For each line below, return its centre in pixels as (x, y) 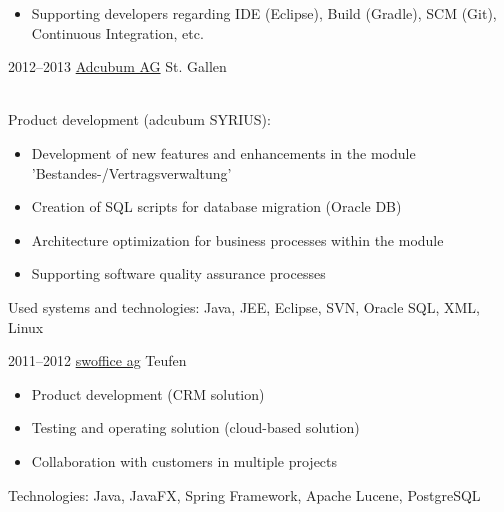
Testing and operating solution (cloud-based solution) (195, 427)
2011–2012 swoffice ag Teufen (97, 360)
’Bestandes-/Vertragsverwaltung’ (131, 172)
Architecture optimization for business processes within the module (237, 239)
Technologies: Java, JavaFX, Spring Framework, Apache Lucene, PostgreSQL (244, 494)
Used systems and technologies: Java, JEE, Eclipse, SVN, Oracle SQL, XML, (244, 306)
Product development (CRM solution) (148, 393)
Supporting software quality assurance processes (178, 273)
